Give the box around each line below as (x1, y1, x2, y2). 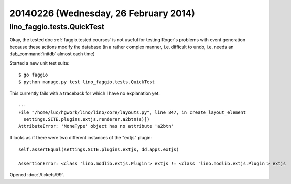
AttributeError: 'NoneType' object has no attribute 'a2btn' (18, 123, 174, 129)
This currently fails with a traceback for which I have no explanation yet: (9, 90, 160, 96)
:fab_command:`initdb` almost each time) (9, 51, 95, 57)
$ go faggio (18, 71, 48, 78)
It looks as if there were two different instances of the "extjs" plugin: (9, 134, 152, 140)
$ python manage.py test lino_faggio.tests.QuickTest (18, 79, 155, 85)
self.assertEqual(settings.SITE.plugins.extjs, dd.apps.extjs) (18, 146, 179, 152)
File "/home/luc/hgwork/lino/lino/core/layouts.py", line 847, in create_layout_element (18, 109, 246, 115)
